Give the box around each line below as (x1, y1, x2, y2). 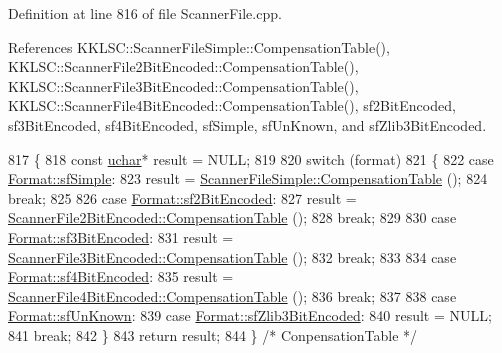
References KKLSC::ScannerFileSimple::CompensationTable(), (8, 36, 390, 57)
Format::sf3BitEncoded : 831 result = (8, 226, 234, 247)
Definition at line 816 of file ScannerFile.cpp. (8, 3, 282, 23)
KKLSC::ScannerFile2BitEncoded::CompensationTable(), (8, 56, 359, 77)
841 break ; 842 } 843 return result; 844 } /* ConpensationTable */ (8, 324, 418, 345)
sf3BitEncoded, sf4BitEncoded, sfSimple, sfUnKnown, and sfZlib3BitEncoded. (8, 114, 487, 135)
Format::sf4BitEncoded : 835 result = (8, 266, 234, 287)
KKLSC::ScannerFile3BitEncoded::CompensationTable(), (8, 75, 359, 96)
